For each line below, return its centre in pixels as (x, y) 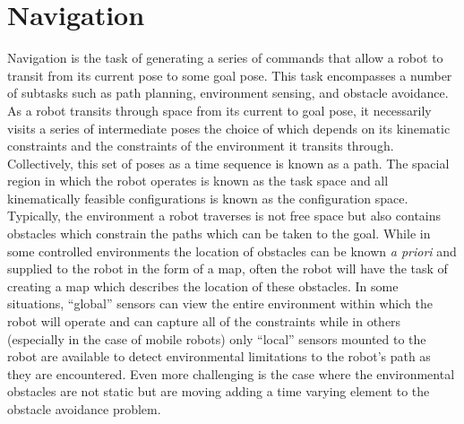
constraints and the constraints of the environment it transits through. (201, 146)
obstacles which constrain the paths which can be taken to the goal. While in (219, 234)
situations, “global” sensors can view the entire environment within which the (220, 303)
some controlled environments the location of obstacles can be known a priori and (232, 251)
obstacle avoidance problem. (84, 409)
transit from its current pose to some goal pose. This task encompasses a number (230, 75)
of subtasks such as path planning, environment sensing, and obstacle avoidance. (228, 93)
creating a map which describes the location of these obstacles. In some (203, 286)
